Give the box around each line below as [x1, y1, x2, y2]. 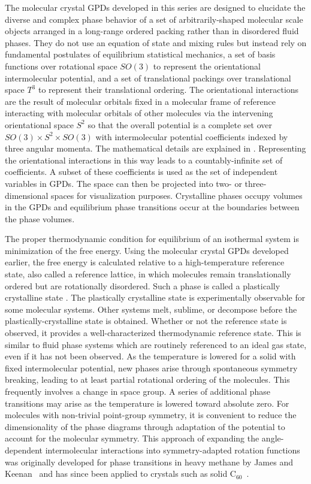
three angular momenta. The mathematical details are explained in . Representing [5, 142, 306, 155]
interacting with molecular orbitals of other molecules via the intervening [5, 107, 273, 119]
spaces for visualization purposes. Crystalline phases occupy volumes [51, 189, 303, 201]
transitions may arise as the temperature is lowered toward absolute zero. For [5, 397, 289, 409]
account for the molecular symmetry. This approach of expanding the [5, 432, 259, 444]
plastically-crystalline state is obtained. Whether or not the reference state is [5, 314, 287, 327]
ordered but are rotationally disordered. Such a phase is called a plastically [5, 279, 280, 292]
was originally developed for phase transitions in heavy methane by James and [5, 455, 293, 468]
